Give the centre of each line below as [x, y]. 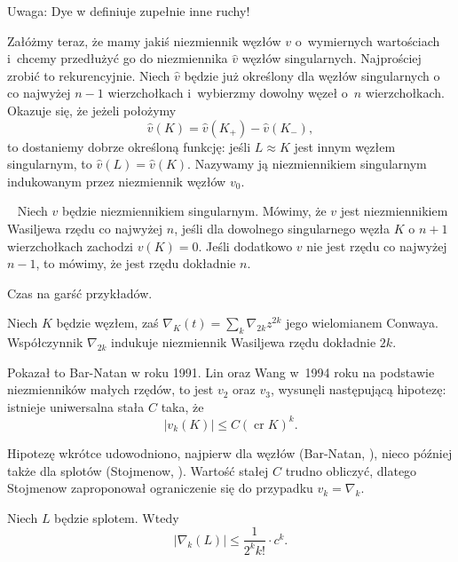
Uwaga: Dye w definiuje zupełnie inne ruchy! [129, 11]
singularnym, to [50, 164]
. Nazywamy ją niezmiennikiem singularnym [307, 164]
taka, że [182, 406]
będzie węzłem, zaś [107, 323]
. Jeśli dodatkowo [245, 245]
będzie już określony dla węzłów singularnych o [312, 75]
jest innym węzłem [345, 146]
